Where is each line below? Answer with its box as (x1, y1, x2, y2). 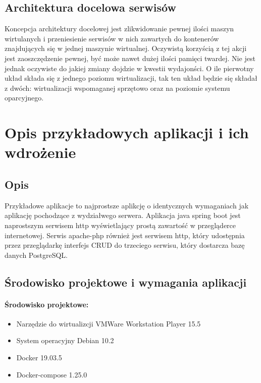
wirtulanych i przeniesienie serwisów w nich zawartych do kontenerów (5, 33, 219, 43)
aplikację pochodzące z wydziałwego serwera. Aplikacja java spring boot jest (5, 210, 241, 221)
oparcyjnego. (5, 92, 44, 103)
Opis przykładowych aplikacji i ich (5, 122, 249, 143)
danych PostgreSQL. (5, 249, 68, 260)
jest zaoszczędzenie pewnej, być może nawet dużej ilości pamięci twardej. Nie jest (5, 52, 255, 63)
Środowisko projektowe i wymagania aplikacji (5, 274, 247, 290)
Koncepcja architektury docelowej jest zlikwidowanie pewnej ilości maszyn (5, 23, 234, 34)
